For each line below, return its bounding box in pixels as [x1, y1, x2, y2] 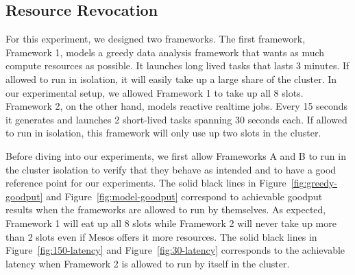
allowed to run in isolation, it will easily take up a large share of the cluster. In [5, 71, 337, 86]
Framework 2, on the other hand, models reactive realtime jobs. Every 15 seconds [5, 99, 348, 113]
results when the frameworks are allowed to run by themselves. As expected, [5, 202, 326, 217]
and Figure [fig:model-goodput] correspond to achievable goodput [46, 189, 323, 203]
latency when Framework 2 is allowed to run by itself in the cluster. [5, 256, 290, 270]
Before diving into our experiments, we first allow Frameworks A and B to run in [5, 148, 346, 163]
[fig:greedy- [291, 176, 338, 190]
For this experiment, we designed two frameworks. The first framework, [5, 32, 306, 46]
